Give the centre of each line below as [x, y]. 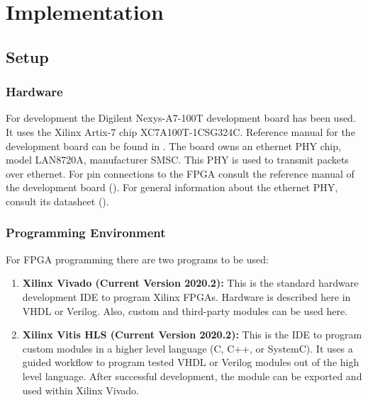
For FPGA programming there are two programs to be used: [137, 259]
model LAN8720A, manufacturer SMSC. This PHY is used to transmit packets [177, 160]
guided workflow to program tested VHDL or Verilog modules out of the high [191, 362]
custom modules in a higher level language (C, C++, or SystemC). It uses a [188, 348]
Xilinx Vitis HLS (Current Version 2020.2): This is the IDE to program [192, 335]
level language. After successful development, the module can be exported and [192, 376]
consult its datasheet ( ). [57, 201]
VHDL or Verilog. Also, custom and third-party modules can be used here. [185, 310]
